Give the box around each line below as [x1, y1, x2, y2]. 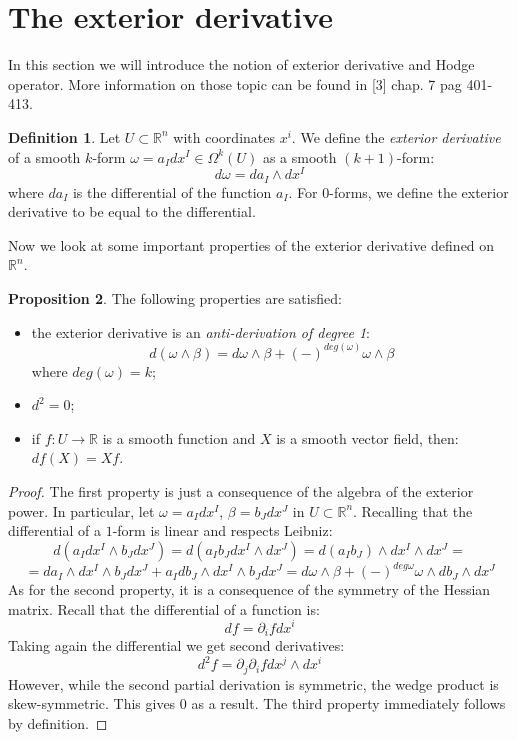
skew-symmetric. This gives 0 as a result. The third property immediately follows [8, 693, 506, 714]
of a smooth [8, 146, 81, 167]
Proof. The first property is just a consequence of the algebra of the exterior [8, 481, 474, 501]
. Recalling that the [353, 500, 473, 521]
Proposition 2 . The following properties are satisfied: [8, 288, 342, 308]
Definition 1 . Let [8, 126, 121, 147]
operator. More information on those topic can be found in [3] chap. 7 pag [8, 73, 462, 94]
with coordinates [173, 126, 275, 147]
